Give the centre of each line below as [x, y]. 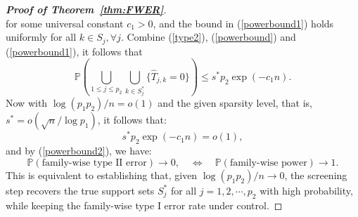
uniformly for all [41, 37]
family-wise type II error [94, 163]
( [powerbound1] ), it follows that [74, 51]
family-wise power [268, 163]
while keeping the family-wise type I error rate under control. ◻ [144, 205]
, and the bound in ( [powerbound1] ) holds [243, 23]
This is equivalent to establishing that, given [102, 175]
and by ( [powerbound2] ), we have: [79, 151]
